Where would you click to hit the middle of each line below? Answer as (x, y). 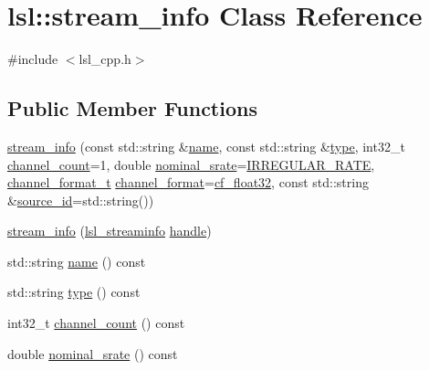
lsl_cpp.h (105, 59)
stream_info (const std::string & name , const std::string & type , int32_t (206, 146)
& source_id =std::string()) (81, 200)
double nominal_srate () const (93, 353)
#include (33, 59)
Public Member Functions (132, 108)
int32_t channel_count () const (96, 323)
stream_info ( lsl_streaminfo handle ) (110, 231)
